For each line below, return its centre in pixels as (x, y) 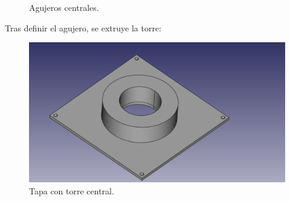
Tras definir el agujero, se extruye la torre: (83, 27)
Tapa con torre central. (72, 190)
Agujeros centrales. (64, 7)
